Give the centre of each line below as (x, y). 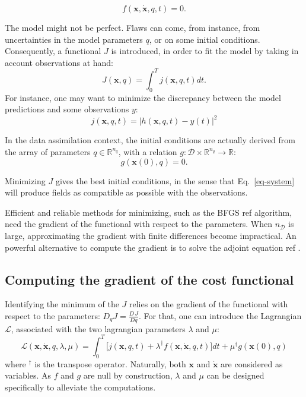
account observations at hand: (59, 62)
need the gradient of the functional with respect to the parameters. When (139, 224)
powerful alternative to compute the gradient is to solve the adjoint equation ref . (153, 247)
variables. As (28, 375)
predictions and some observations (67, 109)
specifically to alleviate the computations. (80, 387)
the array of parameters (48, 151)
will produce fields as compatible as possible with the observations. (126, 192)
